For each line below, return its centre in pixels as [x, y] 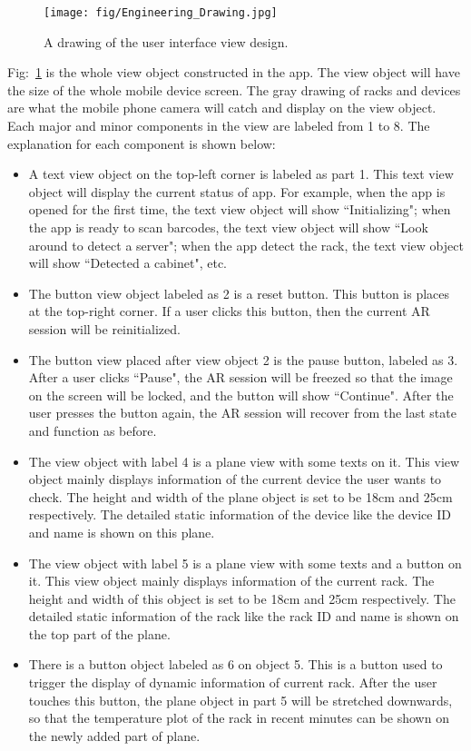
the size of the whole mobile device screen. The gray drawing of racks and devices [234, 89]
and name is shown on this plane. [122, 532]
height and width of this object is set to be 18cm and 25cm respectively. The [242, 598]
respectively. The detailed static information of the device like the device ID [240, 514]
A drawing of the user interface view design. [166, 41]
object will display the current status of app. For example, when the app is [237, 191]
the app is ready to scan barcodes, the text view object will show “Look [228, 227]
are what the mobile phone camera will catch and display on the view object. [222, 108]
